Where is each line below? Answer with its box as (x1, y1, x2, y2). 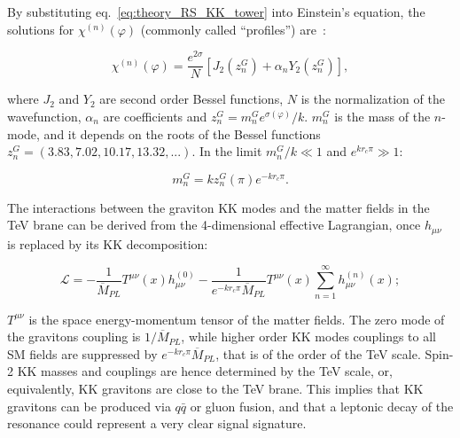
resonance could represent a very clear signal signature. (7, 414, 307, 433)
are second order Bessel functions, (99, 90, 284, 108)
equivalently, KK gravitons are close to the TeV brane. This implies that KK (7, 379, 424, 397)
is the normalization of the (300, 90, 445, 108)
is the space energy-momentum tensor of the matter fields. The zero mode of (28, 309, 445, 328)
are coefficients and (103, 106, 207, 125)
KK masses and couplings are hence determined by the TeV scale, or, (17, 362, 393, 380)
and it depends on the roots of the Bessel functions (43, 124, 321, 143)
